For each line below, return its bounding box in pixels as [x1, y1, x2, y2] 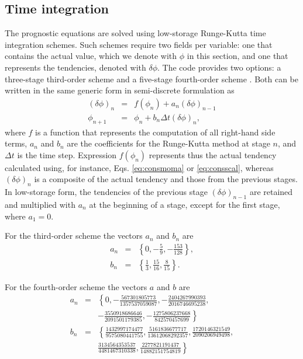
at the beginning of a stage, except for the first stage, [89, 198, 280, 210]
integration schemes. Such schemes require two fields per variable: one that [5, 38, 273, 50]
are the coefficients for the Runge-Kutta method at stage [67, 137, 270, 149]
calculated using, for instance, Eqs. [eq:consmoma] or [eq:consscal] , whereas [5, 161, 274, 173]
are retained [249, 186, 293, 198]
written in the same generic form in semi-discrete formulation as [5, 84, 235, 96]
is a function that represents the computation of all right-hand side [35, 126, 276, 138]
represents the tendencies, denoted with [5, 61, 146, 73]
